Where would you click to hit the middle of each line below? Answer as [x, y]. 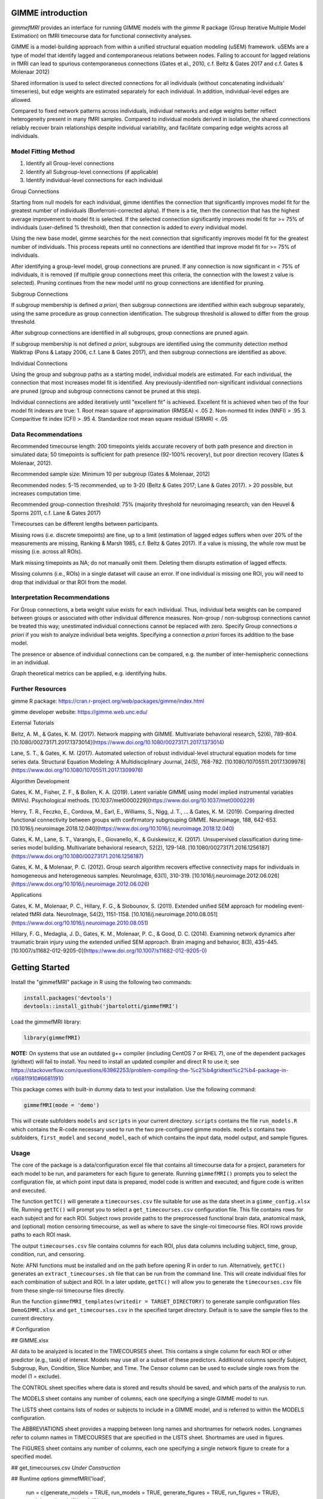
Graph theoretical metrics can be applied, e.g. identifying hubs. [89, 673]
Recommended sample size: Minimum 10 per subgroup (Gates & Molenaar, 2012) [111, 474]
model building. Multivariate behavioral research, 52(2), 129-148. [107, 848]
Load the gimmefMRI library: [46, 1022]
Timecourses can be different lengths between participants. [85, 524]
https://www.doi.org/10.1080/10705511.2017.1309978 [77, 770]
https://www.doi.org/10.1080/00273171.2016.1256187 [77, 856]
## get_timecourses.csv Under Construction [66, 1468]
